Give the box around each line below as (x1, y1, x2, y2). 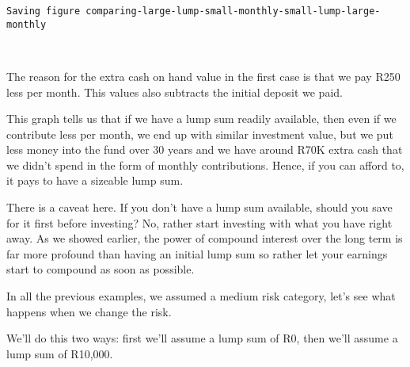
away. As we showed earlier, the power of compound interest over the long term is (6, 230, 403, 247)
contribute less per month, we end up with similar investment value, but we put (6, 125, 393, 142)
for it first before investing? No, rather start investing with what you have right (6, 214, 393, 231)
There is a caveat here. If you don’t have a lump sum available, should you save (6, 199, 393, 216)
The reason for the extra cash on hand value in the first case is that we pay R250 (6, 67, 401, 84)
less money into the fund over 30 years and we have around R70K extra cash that (6, 141, 403, 158)
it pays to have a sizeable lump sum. (6, 172, 184, 189)
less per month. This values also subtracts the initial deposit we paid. (6, 83, 343, 100)
